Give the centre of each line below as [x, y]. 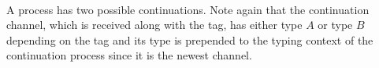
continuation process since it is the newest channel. [129, 55]
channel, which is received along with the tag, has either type [154, 25]
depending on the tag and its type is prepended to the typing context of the [190, 39]
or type [335, 25]
